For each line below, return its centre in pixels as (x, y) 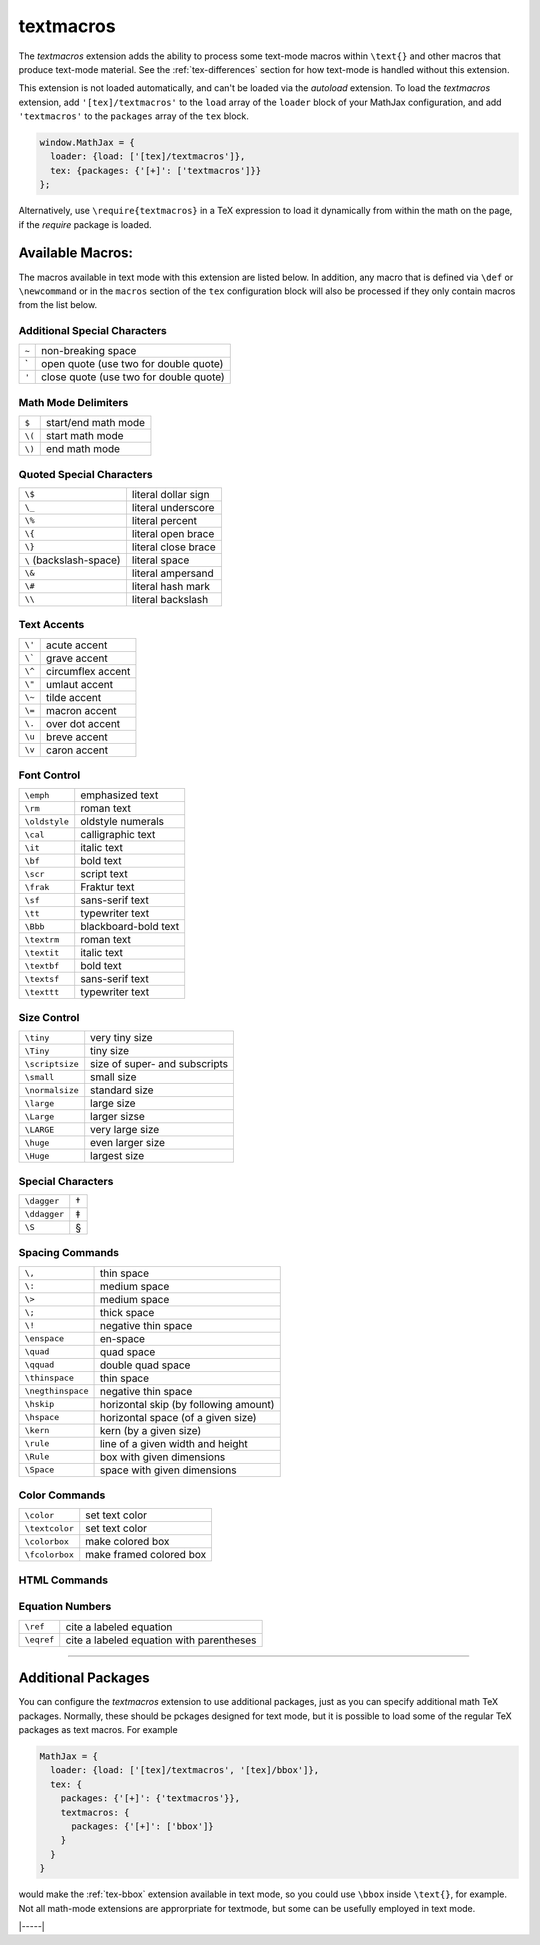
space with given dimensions (168, 1470)
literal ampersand (172, 573)
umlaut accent (79, 684)
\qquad (39, 1365)
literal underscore (173, 507)
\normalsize (51, 1090)
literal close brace (174, 547)
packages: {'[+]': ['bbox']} (142, 1826)
